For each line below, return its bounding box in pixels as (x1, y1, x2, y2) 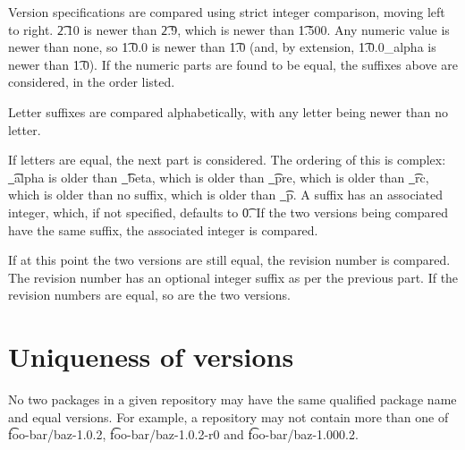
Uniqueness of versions (8, 338, 294, 375)
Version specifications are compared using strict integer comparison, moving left (8, 3, 445, 21)
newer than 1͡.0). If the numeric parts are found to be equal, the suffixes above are (8, 55, 458, 73)
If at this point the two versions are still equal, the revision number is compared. (8, 250, 451, 269)
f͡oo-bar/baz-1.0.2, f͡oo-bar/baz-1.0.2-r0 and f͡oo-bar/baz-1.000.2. (8, 425, 359, 444)
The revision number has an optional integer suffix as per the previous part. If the (8, 267, 459, 286)
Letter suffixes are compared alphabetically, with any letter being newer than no (8, 102, 449, 121)
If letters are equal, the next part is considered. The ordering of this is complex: (8, 150, 446, 169)
